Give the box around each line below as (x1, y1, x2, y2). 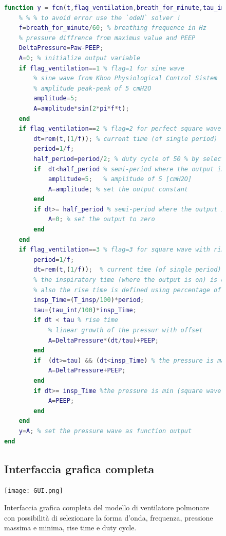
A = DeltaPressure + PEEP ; (48, 367, 126, 374)
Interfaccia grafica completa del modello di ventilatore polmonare (4, 502, 210, 512)
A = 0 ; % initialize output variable (18, 54, 140, 62)
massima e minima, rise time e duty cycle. (4, 522, 137, 533)
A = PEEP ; (48, 397, 74, 405)
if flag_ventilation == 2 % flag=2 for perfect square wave (18, 125, 221, 133)
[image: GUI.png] (4, 487, 63, 495)
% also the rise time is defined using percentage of (33, 286, 221, 294)
